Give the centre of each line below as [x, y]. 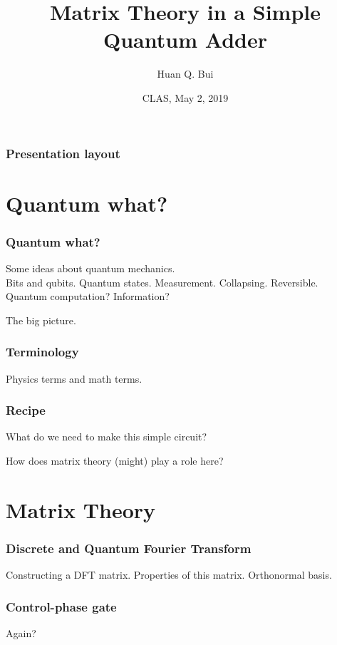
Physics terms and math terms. [74, 378]
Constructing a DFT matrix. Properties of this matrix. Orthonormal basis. [169, 575]
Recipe [26, 410]
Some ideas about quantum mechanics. [90, 268]
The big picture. [41, 320]
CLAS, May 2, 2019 [185, 97]
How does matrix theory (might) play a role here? [115, 461]
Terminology [42, 352]
